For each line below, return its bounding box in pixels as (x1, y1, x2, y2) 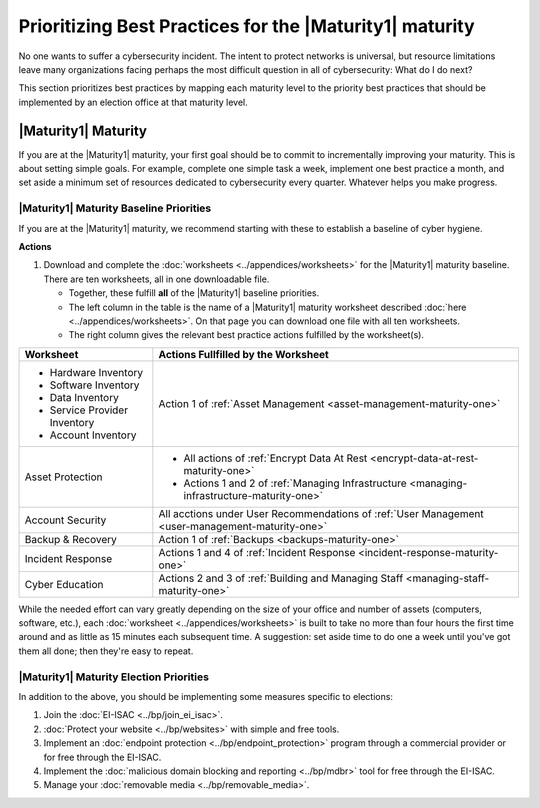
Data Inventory (49, 390, 119, 404)
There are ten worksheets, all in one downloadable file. (43, 273, 270, 285)
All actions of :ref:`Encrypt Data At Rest (183, 451, 368, 465)
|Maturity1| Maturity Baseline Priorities (18, 201, 212, 215)
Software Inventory (49, 378, 140, 392)
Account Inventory (49, 428, 137, 442)
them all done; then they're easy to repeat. (18, 645, 194, 657)
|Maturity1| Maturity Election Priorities (18, 670, 210, 684)
